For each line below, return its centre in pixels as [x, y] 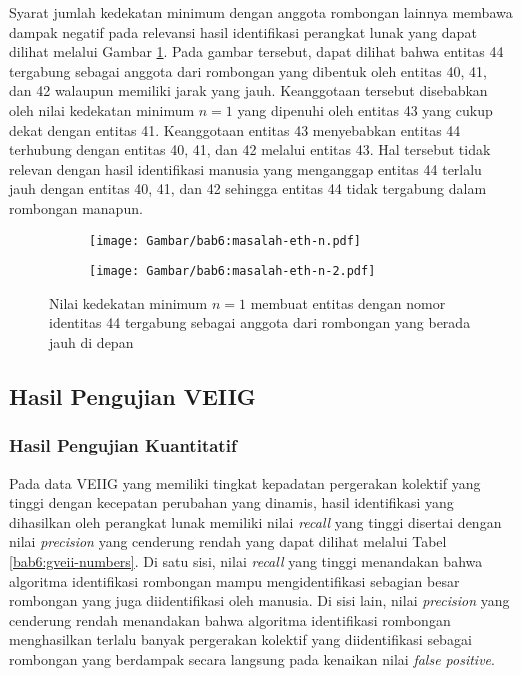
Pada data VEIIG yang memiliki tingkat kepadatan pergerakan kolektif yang [245, 482]
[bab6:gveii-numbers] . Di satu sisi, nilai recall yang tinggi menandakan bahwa [246, 561]
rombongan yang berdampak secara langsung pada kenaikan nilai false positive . [252, 658]
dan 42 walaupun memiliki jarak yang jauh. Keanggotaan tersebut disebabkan [248, 90]
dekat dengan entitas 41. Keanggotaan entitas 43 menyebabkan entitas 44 [235, 129]
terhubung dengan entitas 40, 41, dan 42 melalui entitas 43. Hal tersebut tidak [250, 149]
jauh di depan [91, 342]
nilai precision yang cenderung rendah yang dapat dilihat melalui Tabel [228, 541]
